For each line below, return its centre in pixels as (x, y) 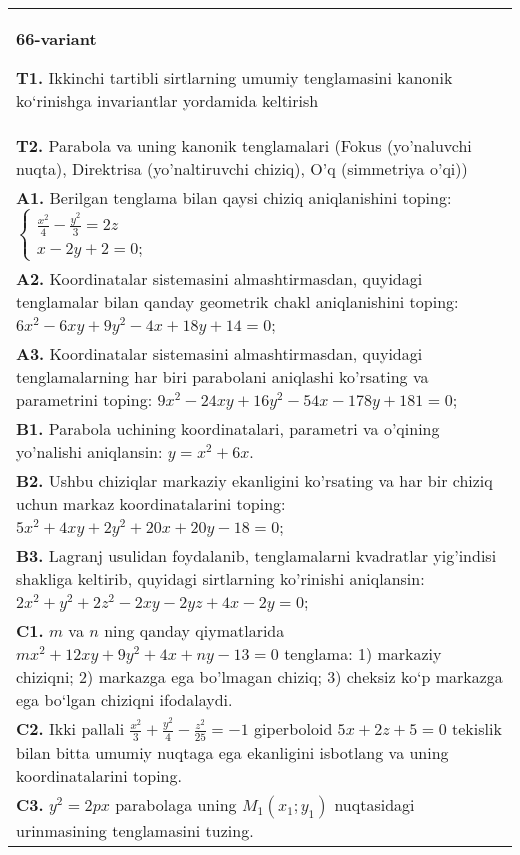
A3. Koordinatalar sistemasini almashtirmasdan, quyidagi (219, 354)
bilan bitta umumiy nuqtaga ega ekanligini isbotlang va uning (232, 752)
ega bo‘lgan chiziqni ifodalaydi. (124, 700)
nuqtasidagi (374, 804)
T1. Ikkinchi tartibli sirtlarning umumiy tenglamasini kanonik (234, 77)
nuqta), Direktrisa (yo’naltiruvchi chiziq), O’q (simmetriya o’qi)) (242, 168)
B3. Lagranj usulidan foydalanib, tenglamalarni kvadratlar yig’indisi (256, 556)
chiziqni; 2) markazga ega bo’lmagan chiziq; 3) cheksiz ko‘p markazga (259, 677)
